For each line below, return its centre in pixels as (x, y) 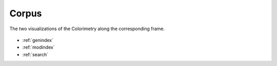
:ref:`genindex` (38, 40)
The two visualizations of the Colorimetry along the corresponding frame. (87, 29)
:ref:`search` (35, 54)
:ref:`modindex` (38, 47)
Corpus (26, 13)
